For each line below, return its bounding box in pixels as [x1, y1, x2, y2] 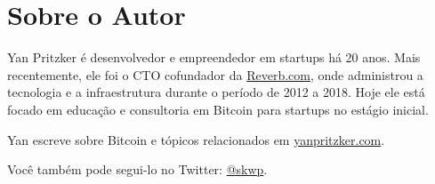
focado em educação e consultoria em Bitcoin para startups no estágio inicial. [7, 100, 429, 118]
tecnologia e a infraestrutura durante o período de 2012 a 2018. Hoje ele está [7, 83, 425, 101]
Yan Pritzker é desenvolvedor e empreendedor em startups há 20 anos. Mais [7, 48, 421, 67]
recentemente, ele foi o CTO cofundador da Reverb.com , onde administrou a [7, 65, 423, 84]
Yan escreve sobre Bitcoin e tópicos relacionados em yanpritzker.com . [7, 130, 385, 148]
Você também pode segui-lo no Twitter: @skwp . [7, 160, 268, 179]
